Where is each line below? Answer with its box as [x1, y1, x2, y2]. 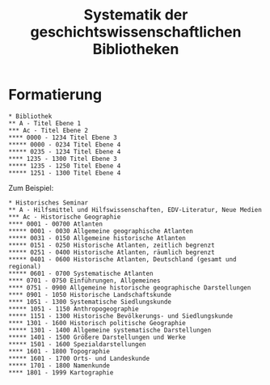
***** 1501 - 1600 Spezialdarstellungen [8, 340, 147, 349]
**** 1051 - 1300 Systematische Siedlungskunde [8, 298, 172, 306]
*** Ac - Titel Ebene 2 [8, 126, 89, 134]
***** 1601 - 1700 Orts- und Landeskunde [8, 354, 150, 362]
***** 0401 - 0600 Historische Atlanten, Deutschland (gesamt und [8, 255, 237, 264]
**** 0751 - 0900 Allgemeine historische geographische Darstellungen [8, 283, 251, 292]
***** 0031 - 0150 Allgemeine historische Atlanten [8, 234, 186, 242]
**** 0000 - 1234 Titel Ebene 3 [8, 133, 117, 142]
